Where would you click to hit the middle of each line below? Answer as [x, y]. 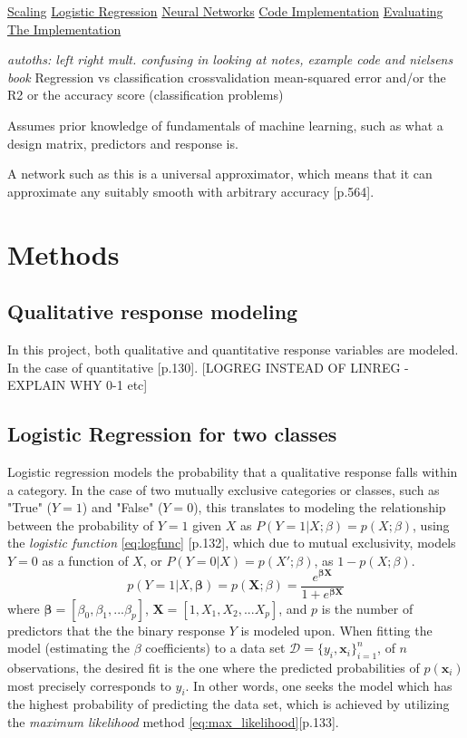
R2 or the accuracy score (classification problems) [146, 95]
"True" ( [30, 507]
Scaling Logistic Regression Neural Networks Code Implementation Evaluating [225, 11]
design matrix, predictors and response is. [123, 143]
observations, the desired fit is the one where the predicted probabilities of [214, 667]
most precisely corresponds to [89, 685]
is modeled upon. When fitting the [336, 630]
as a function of [85, 560]
